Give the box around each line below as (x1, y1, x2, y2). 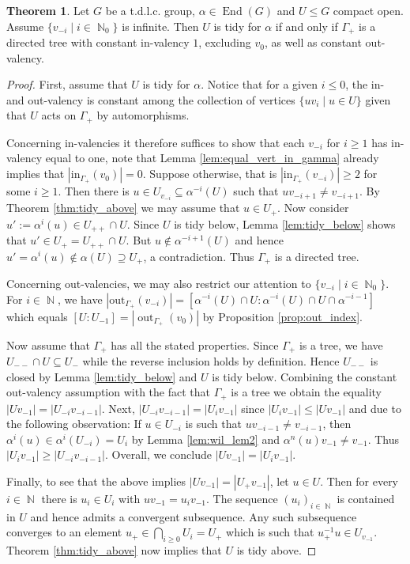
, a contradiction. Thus (143, 248, 254, 264)
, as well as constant (264, 34, 362, 51)
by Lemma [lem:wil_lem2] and (131, 430, 280, 447)
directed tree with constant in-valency (6, 34, 190, 51)
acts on (41, 107, 77, 123)
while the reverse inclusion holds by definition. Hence (82, 353, 340, 369)
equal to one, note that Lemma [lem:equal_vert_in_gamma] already (45, 150, 379, 166)
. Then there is (58, 183, 130, 199)
